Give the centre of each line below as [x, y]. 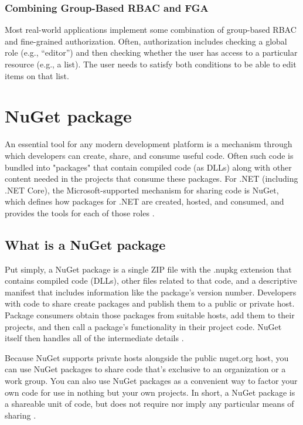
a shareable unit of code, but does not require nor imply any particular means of [149, 404]
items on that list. [37, 75]
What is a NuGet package [85, 244]
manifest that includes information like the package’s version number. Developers [151, 292]
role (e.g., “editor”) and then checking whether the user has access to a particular [151, 52]
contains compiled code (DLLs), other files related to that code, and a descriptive [151, 280]
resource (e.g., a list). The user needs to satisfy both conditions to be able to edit [151, 64]
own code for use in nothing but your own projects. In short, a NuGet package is [150, 392]
